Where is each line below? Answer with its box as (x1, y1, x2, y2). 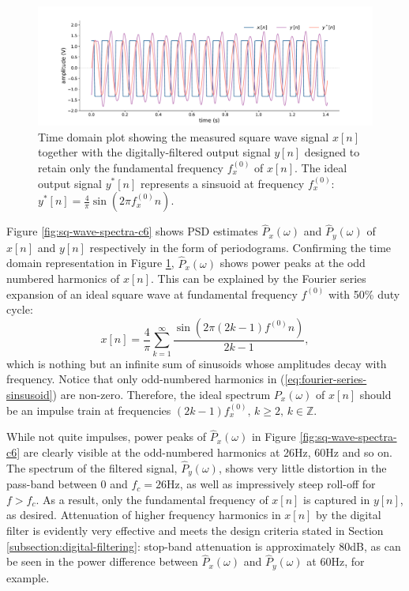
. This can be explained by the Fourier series (151, 270, 366, 287)
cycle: (6, 301, 33, 318)
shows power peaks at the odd (220, 254, 366, 271)
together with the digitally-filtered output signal (38, 144, 271, 160)
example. (6, 569, 50, 585)
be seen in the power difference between (6, 553, 198, 570)
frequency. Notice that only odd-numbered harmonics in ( (6, 371, 285, 387)
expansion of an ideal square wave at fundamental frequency (6, 285, 298, 302)
